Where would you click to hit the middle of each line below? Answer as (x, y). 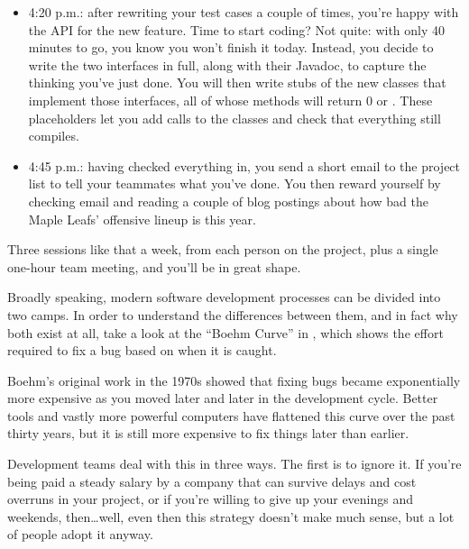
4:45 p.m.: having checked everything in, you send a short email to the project (244, 165)
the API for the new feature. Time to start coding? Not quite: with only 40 (237, 29)
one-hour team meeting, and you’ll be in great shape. (154, 266)
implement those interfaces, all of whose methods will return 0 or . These (230, 100)
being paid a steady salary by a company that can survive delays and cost (212, 481)
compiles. (54, 136)
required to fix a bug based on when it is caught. (142, 350)
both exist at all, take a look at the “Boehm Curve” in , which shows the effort (225, 332)
